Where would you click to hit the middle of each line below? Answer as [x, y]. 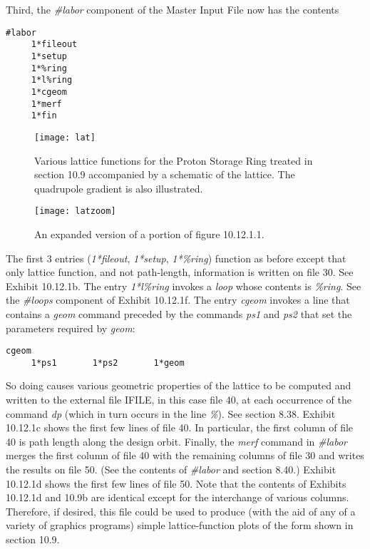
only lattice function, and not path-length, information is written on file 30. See [180, 272]
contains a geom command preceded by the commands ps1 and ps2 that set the [179, 313]
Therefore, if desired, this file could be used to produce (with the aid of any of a [181, 511]
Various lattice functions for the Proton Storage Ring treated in [174, 160]
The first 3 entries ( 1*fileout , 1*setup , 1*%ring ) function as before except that [176, 258]
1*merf [46, 104]
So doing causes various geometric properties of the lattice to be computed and [179, 385]
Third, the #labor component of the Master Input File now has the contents [173, 9]
